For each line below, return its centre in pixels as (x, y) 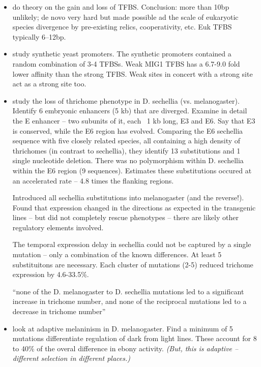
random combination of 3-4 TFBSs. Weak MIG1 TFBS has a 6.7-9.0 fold (126, 63)
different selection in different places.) (71, 358)
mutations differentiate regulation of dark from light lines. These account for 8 (135, 338)
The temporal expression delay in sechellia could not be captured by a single (132, 244)
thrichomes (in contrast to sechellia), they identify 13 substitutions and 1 (126, 150)
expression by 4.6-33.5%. (51, 274)
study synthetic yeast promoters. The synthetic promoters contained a (122, 54)
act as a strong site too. (49, 84)
